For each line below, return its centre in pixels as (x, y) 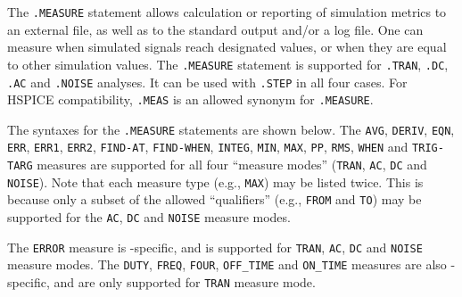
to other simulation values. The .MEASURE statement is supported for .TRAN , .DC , (228, 64)
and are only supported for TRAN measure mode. (185, 282)
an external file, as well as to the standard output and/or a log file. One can (215, 29)
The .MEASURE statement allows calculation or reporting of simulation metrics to (227, 12)
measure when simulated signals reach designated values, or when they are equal (227, 47)
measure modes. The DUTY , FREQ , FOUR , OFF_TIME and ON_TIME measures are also (227, 264)
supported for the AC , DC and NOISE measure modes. (149, 217)
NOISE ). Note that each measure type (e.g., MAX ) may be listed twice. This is (215, 181)
